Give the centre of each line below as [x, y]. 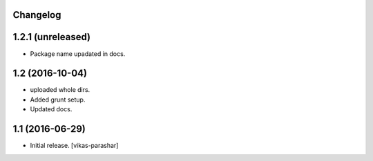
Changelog [37, 15]
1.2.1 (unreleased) [52, 37]
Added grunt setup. [58, 100]
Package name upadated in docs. [78, 54]
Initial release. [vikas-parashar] [74, 146]
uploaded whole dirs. [60, 90]
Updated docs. [51, 109]
